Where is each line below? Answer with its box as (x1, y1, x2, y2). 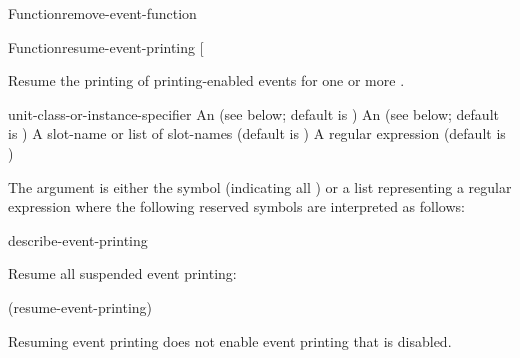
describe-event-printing (8, 229, 148, 250)
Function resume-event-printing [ (8, 36, 204, 57)
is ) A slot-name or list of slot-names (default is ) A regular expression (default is (8, 123, 506, 144)
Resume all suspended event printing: (8, 263, 237, 284)
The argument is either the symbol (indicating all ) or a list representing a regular (8, 176, 512, 197)
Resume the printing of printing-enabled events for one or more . (8, 70, 405, 91)
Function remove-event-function (8, 3, 197, 23)
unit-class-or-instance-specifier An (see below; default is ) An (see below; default (8, 103, 499, 124)
